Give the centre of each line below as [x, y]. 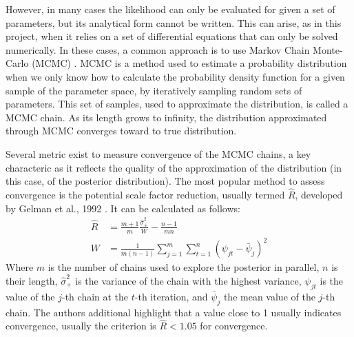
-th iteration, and [171, 296]
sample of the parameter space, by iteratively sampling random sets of [154, 90]
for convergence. [234, 326]
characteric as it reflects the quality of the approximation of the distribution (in [174, 167]
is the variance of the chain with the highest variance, [188, 280]
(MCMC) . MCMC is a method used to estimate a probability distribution [189, 63]
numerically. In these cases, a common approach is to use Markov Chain [158, 49]
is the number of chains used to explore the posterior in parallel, [184, 267]
